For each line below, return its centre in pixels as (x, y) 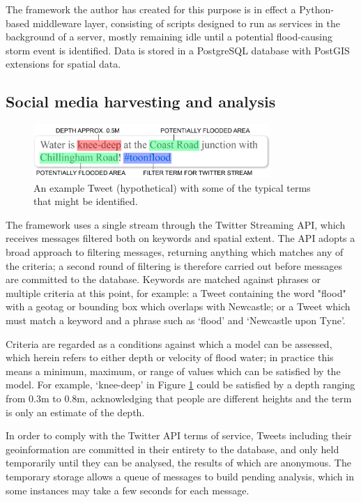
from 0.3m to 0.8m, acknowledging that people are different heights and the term (179, 398)
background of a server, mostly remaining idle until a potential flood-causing (169, 37)
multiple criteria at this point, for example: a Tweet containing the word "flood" (176, 292)
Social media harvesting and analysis (141, 101)
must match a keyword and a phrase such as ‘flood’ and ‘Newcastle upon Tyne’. (176, 320)
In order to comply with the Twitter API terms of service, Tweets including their (179, 435)
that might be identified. (86, 201)
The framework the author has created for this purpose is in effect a (151, 9)
